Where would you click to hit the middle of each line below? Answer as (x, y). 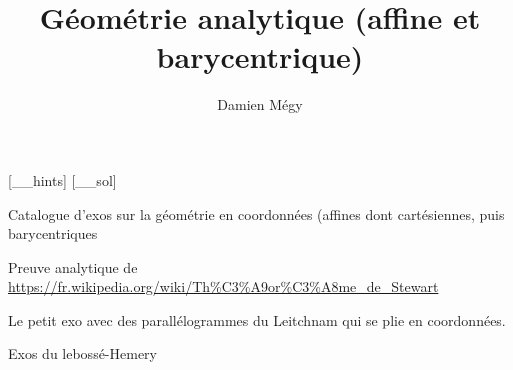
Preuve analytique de (73, 266)
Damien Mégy (260, 104)
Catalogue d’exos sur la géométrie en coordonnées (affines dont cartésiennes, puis (256, 213)
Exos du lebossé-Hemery (83, 353)
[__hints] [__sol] (62, 179)
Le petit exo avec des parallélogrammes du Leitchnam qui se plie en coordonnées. (257, 319)
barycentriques (53, 233)
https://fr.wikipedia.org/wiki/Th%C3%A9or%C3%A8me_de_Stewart (223, 286)
